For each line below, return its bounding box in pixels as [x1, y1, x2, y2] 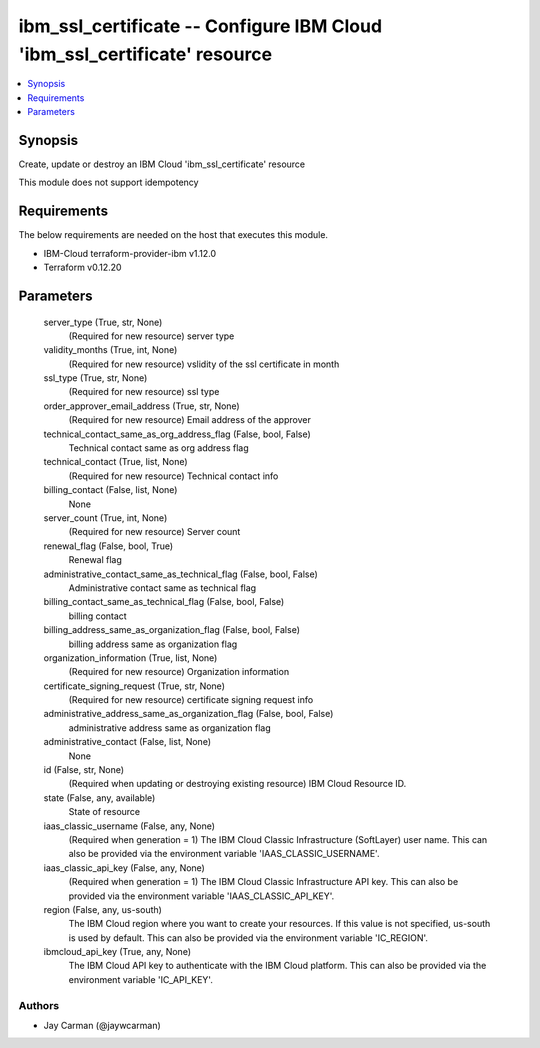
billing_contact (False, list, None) [43, 484, 178, 496]
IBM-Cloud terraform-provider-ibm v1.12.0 [43, 247, 217, 259]
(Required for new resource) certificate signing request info [68, 694, 314, 706]
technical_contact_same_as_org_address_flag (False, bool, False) [43, 428, 312, 440]
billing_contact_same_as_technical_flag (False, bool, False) [43, 596, 285, 608]
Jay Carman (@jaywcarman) [43, 1020, 162, 1032]
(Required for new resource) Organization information [68, 666, 290, 678]
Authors [18, 998, 60, 1012]
